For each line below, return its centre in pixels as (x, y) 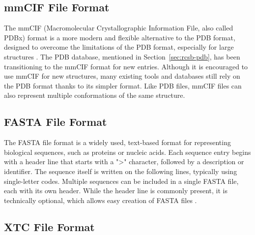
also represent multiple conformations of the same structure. (95, 95)
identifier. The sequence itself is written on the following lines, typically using (121, 171)
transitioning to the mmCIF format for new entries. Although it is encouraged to (126, 66)
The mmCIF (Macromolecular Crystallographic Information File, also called (119, 28)
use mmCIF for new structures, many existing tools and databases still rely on (122, 76)
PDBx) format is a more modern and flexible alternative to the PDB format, (120, 37)
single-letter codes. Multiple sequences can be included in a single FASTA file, (121, 181)
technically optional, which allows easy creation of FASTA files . (100, 200)
